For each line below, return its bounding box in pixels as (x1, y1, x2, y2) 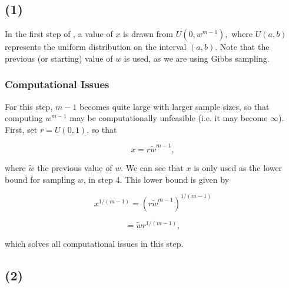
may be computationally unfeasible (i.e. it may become (69, 112, 268, 124)
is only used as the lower (194, 162, 283, 174)
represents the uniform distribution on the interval (5, 41, 187, 53)
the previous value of (37, 162, 112, 174)
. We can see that (121, 162, 184, 174)
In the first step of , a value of (5, 28, 113, 40)
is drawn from (123, 28, 174, 40)
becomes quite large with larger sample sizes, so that (79, 100, 270, 112)
